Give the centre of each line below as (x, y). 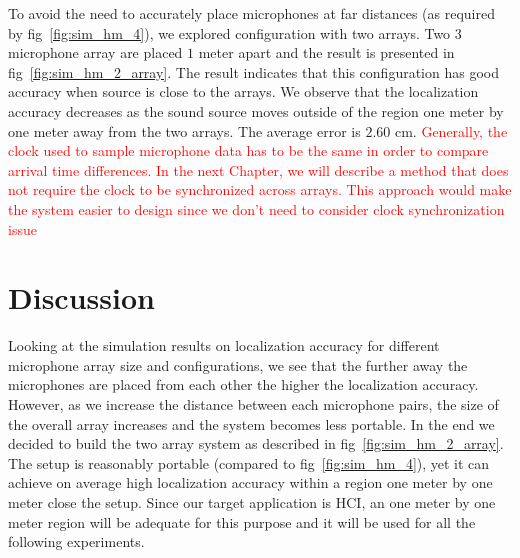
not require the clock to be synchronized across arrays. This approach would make (260, 189)
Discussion (81, 297)
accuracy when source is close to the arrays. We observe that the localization (243, 91)
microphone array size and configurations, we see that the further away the (238, 364)
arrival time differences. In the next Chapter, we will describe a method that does (258, 169)
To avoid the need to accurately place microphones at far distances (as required (251, 13)
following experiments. (76, 541)
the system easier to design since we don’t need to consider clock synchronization (256, 208)
